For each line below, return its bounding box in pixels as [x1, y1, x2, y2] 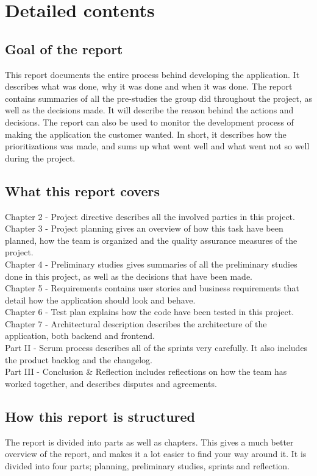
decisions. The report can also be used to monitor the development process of [5, 115, 294, 128]
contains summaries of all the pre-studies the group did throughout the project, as [5, 91, 312, 104]
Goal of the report [5, 39, 123, 58]
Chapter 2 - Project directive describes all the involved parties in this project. [5, 210, 295, 222]
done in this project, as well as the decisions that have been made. [5, 269, 252, 282]
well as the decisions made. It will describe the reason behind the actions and [5, 104, 294, 116]
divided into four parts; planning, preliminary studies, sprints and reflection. [5, 459, 290, 472]
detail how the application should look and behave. [5, 293, 196, 306]
